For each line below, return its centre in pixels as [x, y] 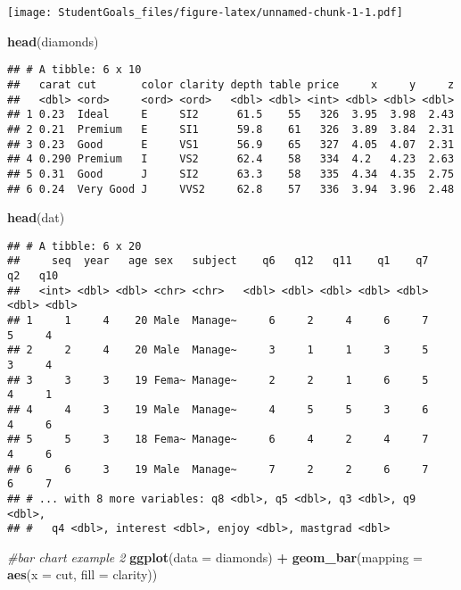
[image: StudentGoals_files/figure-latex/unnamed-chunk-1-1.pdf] [205, 12]
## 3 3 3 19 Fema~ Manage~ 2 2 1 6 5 [218, 380]
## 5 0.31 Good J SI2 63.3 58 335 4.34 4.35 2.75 [231, 174]
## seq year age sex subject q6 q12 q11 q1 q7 [218, 261]
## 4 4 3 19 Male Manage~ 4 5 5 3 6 [218, 409]
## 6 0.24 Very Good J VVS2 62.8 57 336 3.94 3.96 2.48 [231, 189]
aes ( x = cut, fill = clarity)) [82, 574]
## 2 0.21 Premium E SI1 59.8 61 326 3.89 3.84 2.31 [231, 129]
